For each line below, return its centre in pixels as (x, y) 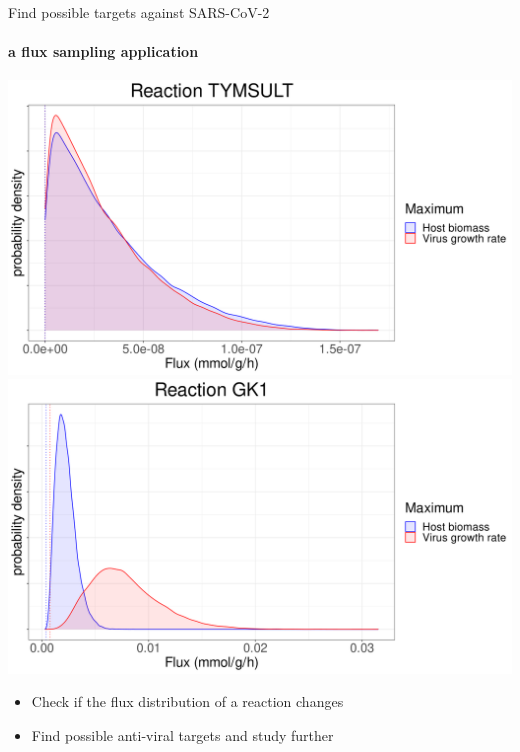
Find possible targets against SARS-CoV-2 (139, 12)
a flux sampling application (103, 51)
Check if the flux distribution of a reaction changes (187, 701)
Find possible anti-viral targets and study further (182, 734)
